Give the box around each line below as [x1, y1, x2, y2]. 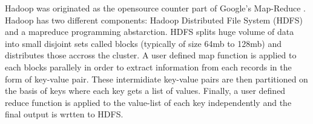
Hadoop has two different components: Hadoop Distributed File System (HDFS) [5, 13, 303, 26]
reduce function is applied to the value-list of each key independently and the [5, 96, 292, 108]
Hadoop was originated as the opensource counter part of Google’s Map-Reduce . [5, 2, 306, 14]
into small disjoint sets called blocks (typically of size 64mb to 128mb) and [5, 37, 282, 49]
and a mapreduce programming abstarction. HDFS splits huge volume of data [5, 25, 294, 38]
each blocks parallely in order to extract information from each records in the [5, 60, 292, 73]
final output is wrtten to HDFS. [5, 108, 124, 120]
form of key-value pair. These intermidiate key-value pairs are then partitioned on [5, 72, 308, 85]
